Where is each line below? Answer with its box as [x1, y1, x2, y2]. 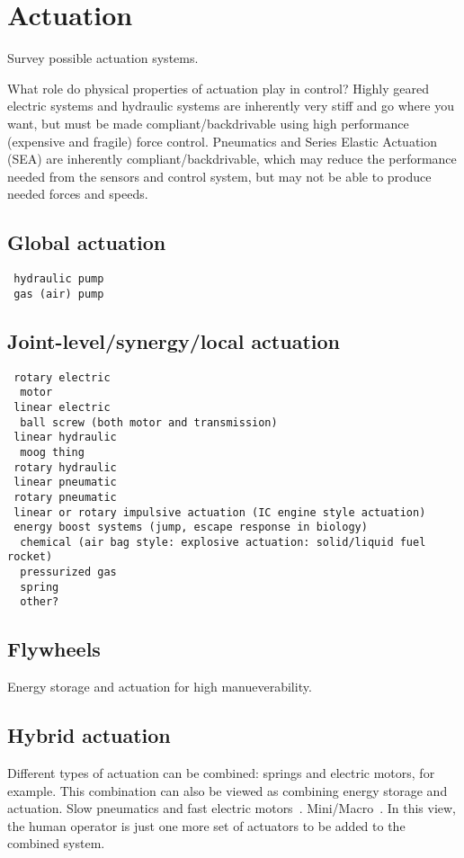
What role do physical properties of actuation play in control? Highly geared [7, 78, 429, 97]
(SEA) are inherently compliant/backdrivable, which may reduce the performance [7, 149, 457, 168]
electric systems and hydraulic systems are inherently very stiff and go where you [7, 96, 454, 115]
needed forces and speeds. [7, 184, 148, 203]
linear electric [13, 400, 111, 414]
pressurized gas [20, 566, 117, 579]
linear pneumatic [13, 476, 117, 489]
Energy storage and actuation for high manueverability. [7, 677, 312, 696]
